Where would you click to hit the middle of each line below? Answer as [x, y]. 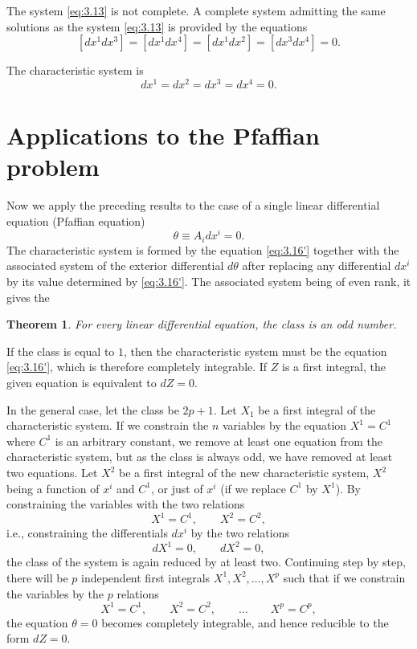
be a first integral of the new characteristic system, [244, 473]
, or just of [177, 488]
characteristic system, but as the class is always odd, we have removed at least [200, 457]
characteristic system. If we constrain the [108, 425]
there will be [37, 577]
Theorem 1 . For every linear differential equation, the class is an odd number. [202, 324]
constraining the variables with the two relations [126, 504]
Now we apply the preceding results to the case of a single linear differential [193, 205]
